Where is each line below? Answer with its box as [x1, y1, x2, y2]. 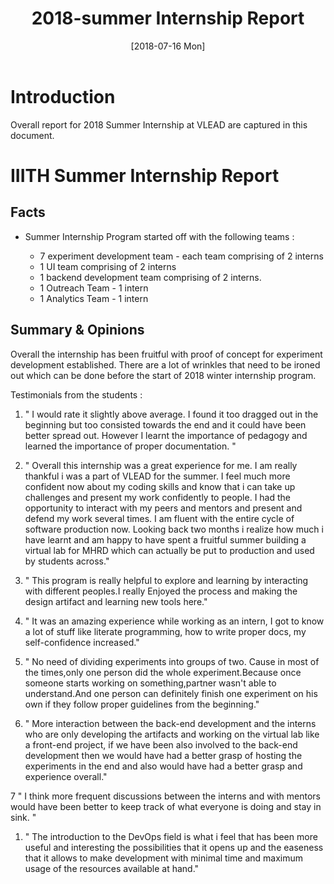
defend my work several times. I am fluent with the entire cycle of [24, 512, 295, 524]
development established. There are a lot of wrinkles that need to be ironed [10, 358, 321, 371]
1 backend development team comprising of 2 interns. [39, 271, 262, 283]
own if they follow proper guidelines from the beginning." [24, 698, 260, 710]
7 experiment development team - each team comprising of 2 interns [39, 250, 324, 262]
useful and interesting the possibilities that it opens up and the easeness [24, 841, 324, 853]
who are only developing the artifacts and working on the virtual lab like [24, 728, 320, 740]
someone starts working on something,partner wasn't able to [24, 677, 277, 689]
